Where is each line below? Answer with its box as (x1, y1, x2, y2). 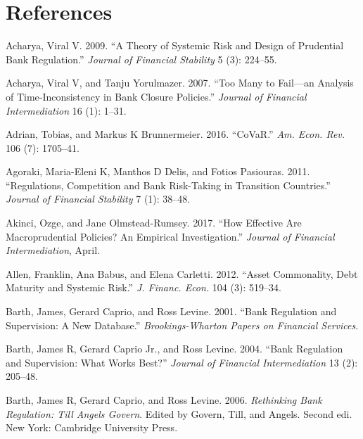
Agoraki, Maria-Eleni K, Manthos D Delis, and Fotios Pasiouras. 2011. (6, 164, 310, 179)
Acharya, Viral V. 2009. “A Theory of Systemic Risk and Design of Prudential (6, 38, 344, 53)
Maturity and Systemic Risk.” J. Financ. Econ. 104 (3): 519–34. (6, 280, 281, 295)
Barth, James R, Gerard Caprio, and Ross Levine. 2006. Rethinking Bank (6, 393, 322, 407)
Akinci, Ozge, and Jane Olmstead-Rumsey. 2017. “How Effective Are (6, 215, 302, 230)
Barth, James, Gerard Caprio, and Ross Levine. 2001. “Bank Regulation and (6, 304, 337, 319)
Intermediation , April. (6, 243, 101, 257)
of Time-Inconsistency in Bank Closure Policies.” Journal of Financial (6, 89, 307, 103)
